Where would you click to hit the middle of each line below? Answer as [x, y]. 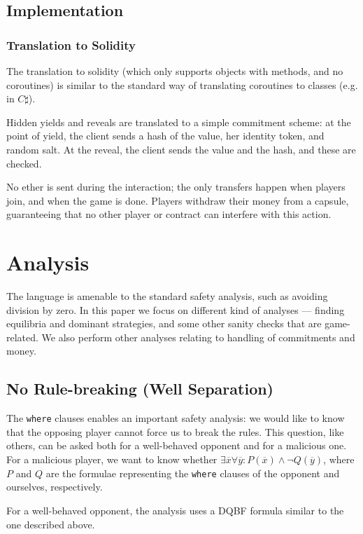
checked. [24, 163]
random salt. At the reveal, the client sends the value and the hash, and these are [181, 149]
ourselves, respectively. [55, 487]
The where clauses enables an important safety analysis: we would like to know [176, 418]
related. [22, 337]
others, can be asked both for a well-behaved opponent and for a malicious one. [177, 445]
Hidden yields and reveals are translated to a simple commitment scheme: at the [179, 122]
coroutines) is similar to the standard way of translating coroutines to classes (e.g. [182, 84]
